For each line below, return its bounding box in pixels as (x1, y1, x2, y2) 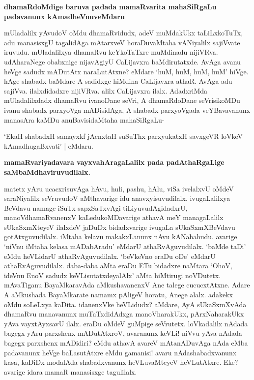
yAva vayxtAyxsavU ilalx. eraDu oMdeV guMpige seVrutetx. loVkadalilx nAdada (4, 318, 248, 328)
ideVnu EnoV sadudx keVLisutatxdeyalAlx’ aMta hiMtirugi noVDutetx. (4, 270, 221, 280)
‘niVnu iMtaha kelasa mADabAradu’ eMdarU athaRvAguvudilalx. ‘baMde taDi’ (4, 241, 246, 252)
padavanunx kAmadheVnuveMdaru (4, 11, 125, 21)
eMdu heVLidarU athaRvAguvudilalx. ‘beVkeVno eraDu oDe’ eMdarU (4, 251, 216, 261)
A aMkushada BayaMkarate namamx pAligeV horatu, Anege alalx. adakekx (4, 289, 233, 300)
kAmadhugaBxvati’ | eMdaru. (4, 140, 93, 151)
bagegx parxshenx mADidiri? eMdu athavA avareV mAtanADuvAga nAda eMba (4, 338, 248, 348)
